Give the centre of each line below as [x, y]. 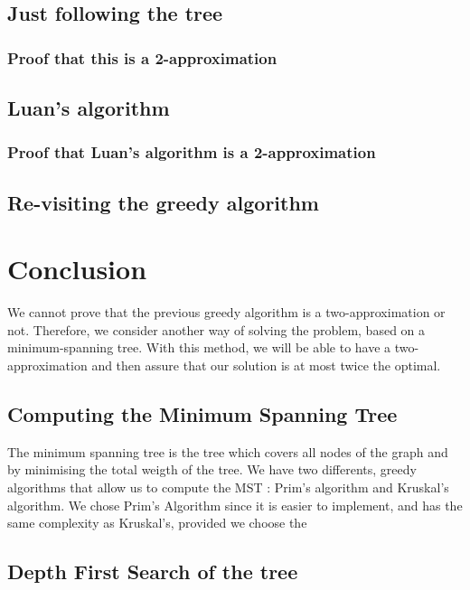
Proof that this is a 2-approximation [142, 57]
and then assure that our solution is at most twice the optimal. [266, 365]
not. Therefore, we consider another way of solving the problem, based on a [216, 329]
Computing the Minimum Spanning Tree [202, 413]
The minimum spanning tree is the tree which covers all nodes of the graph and [228, 451]
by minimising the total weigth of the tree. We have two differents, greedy [212, 469]
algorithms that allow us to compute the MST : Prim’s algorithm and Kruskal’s [228, 487]
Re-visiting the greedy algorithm [163, 202]
